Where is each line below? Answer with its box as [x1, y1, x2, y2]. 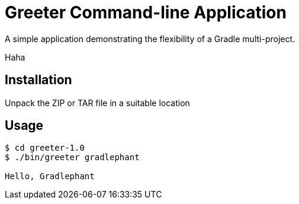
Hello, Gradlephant [5, 171, 95, 181]
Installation [5, 72, 72, 88]
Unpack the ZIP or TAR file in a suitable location [5, 97, 190, 108]
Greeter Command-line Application [5, 2, 287, 23]
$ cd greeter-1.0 [5, 143, 85, 153]
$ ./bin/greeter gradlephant [5, 152, 140, 162]
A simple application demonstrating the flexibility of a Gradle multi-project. [5, 33, 295, 44]
